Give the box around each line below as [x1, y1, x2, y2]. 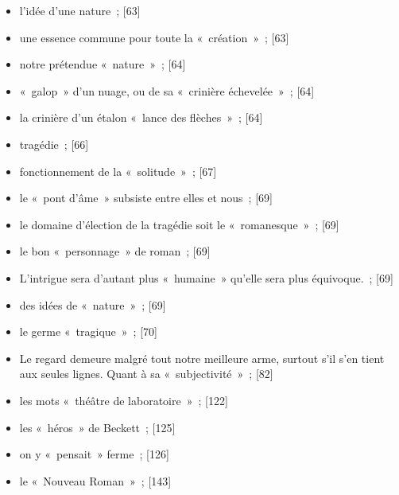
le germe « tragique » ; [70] [19, 323, 157, 340]
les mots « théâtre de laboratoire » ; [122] [19, 392, 228, 408]
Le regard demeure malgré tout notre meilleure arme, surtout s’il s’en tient [19, 349, 385, 366]
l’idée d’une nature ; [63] [19, 2, 141, 18]
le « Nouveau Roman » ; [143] [19, 472, 172, 489]
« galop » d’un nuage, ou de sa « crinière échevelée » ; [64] [19, 82, 315, 99]
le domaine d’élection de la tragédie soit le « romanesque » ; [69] [19, 216, 339, 232]
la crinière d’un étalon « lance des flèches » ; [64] [19, 109, 263, 126]
